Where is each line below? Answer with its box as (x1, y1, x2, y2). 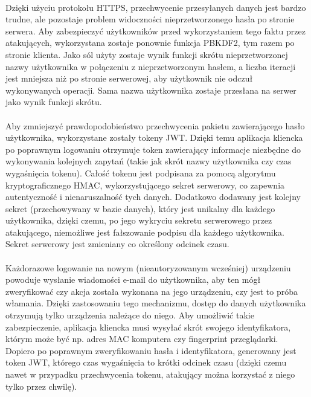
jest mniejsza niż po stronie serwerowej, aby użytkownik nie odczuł (5, 72, 253, 85)
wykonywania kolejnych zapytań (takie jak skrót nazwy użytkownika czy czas (5, 155, 292, 167)
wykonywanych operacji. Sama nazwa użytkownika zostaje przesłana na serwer (5, 83, 297, 96)
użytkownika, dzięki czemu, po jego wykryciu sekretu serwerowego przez (5, 214, 272, 227)
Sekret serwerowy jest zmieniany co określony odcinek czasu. (5, 237, 229, 250)
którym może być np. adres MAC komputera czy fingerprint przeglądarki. (5, 332, 278, 345)
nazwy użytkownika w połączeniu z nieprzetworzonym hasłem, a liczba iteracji (5, 60, 296, 73)
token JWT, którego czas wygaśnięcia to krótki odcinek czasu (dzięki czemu (5, 356, 287, 369)
